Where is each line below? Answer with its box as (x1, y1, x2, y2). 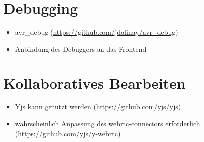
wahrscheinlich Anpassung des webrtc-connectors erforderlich (15, 118, 200, 129)
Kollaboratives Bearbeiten (3, 72, 186, 93)
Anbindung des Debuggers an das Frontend (15, 43, 147, 54)
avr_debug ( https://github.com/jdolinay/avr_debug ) (15, 27, 178, 37)
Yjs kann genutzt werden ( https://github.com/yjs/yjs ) (15, 101, 181, 112)
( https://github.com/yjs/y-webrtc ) (15, 128, 121, 138)
